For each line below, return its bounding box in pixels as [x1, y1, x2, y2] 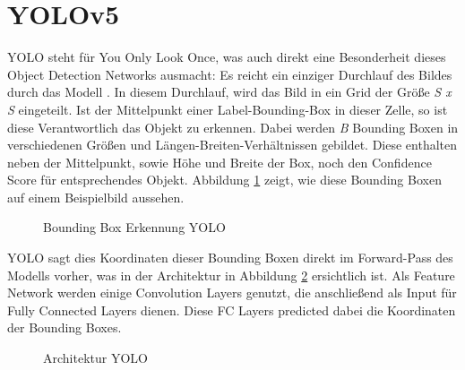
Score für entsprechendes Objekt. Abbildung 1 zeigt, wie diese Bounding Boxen [7, 170, 442, 189]
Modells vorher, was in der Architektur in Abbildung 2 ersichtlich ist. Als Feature [7, 265, 455, 284]
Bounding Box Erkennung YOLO [43, 218, 226, 237]
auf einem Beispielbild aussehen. [7, 187, 185, 206]
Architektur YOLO [43, 348, 148, 367]
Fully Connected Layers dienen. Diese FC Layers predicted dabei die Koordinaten [7, 300, 456, 319]
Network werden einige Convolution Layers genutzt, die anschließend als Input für [7, 283, 457, 302]
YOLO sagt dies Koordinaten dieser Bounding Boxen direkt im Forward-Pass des [7, 248, 453, 267]
